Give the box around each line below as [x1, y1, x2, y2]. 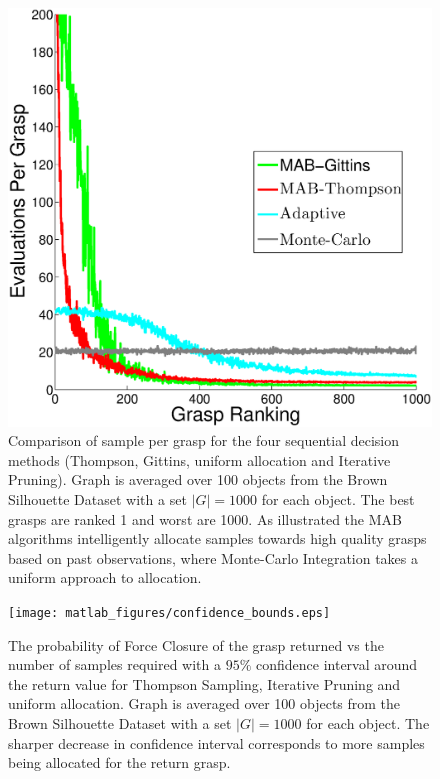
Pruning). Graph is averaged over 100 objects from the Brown [8, 469, 388, 490]
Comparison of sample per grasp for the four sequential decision [8, 430, 400, 451]
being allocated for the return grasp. [8, 752, 231, 773]
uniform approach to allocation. [8, 567, 202, 588]
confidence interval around [256, 654, 418, 675]
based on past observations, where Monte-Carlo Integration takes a [8, 547, 419, 568]
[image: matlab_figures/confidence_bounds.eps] [8, 605, 331, 620]
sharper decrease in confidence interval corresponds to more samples [8, 732, 425, 753]
